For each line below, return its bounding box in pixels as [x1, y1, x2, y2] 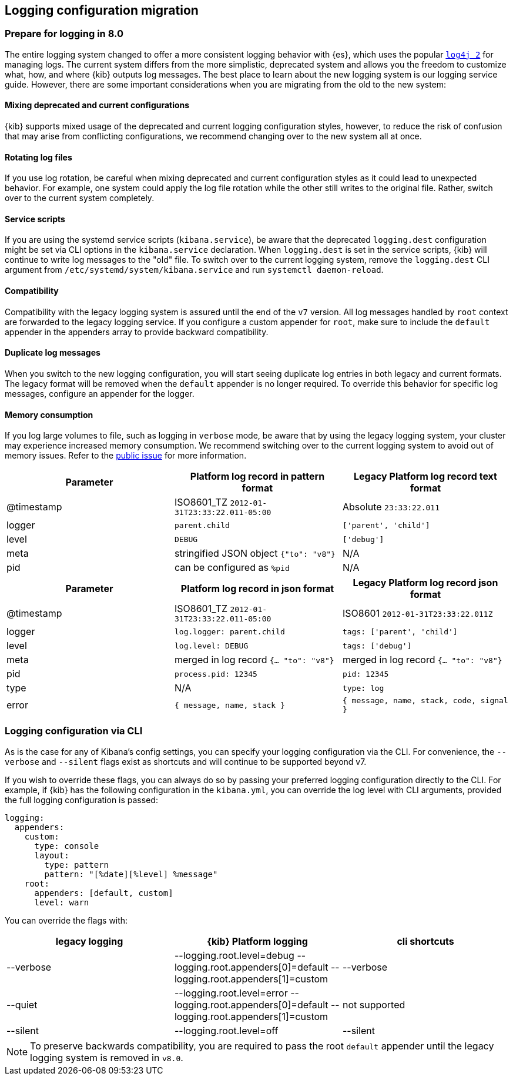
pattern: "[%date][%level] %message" [44, 869, 218, 879]
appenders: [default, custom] [34, 888, 173, 898]
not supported [342, 998, 405, 1011]
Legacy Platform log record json [353, 577, 498, 589]
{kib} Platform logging [207, 935, 308, 947]
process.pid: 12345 [174, 669, 257, 678]
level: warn [34, 897, 89, 907]
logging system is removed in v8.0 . [30, 1051, 183, 1064]
